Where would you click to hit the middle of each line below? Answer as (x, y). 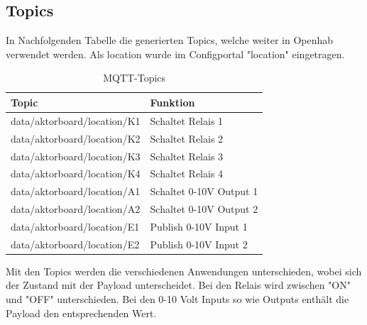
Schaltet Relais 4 (187, 173)
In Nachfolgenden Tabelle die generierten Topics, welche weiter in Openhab (170, 40)
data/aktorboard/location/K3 (76, 156)
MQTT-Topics (135, 78)
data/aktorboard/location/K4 (76, 173)
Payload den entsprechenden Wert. (81, 313)
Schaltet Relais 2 (187, 138)
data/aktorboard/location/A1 (76, 191)
